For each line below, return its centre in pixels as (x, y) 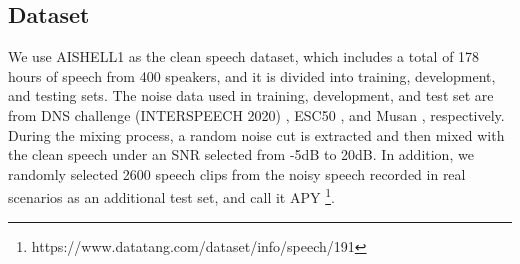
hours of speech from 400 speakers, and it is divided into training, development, (252, 75)
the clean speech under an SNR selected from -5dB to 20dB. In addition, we (241, 154)
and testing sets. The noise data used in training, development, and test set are (251, 95)
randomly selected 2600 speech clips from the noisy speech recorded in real (237, 173)
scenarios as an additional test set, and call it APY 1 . (171, 196)
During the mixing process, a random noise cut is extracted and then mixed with (256, 134)
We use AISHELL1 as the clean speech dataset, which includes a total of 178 (244, 56)
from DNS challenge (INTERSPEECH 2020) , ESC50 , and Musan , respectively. (256, 114)
